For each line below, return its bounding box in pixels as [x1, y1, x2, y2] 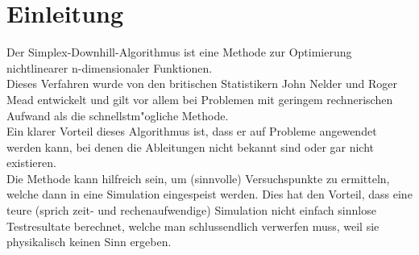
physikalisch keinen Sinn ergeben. [6, 233, 172, 250]
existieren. [6, 154, 56, 171]
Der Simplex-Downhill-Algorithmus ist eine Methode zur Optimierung [6, 44, 352, 61]
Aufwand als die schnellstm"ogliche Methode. [6, 107, 229, 123]
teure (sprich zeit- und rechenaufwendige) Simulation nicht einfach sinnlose [6, 202, 376, 219]
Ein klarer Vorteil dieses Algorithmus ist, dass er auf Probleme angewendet [6, 123, 377, 140]
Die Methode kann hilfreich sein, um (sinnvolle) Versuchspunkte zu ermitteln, [6, 169, 390, 186]
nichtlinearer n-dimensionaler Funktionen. [6, 59, 213, 76]
